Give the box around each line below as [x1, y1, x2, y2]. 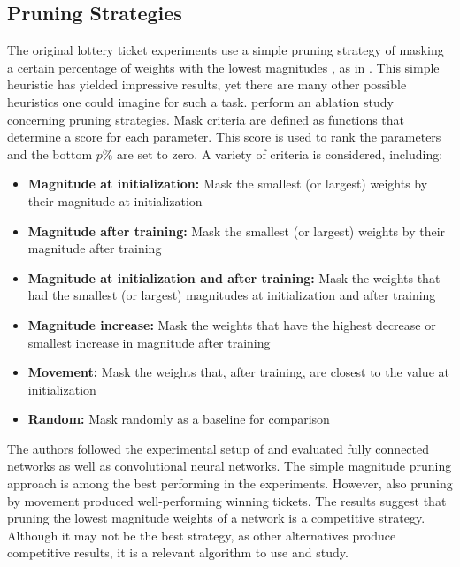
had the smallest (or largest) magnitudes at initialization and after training [27, 286, 436, 304]
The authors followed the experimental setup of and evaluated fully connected [7, 439, 430, 457]
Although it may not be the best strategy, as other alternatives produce [7, 525, 396, 544]
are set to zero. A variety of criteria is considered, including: [117, 144, 443, 163]
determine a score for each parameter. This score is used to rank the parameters [7, 127, 441, 146]
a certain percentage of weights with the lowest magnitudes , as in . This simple [7, 57, 440, 76]
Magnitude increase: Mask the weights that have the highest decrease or [27, 315, 436, 333]
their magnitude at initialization [27, 191, 203, 210]
